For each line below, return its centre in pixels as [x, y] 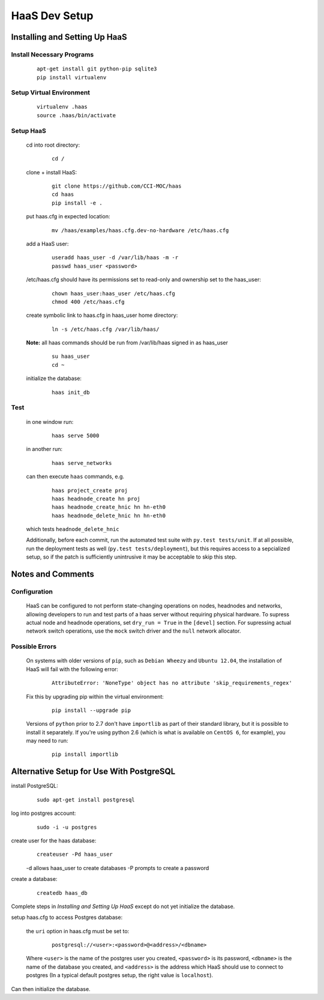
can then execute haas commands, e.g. [75, 477]
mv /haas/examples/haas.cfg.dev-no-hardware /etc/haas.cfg [140, 230]
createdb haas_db [62, 893]
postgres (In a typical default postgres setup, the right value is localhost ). [119, 975]
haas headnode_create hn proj [96, 498]
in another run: [44, 449]
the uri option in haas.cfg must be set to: [78, 931]
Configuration [32, 592]
